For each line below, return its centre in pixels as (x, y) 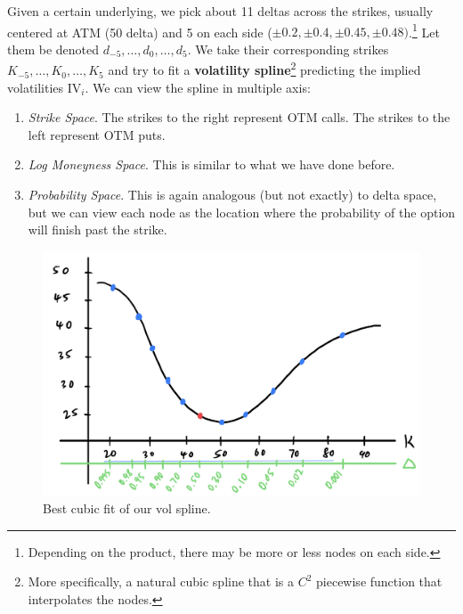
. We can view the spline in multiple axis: (198, 87)
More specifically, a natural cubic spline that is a (161, 581)
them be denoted (53, 49)
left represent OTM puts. (97, 134)
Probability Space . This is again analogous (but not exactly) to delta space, (232, 195)
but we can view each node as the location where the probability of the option (242, 212)
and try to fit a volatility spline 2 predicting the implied (264, 69)
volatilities (36, 87)
